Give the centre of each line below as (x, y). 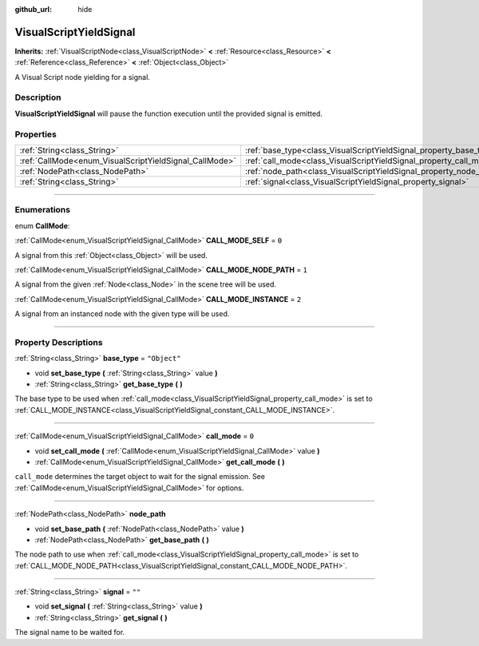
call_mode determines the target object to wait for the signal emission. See (140, 477)
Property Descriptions (59, 342)
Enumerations (43, 210)
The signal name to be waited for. (70, 632)
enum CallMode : (42, 226)
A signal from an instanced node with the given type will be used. (122, 314)
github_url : (33, 9)
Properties (36, 134)
